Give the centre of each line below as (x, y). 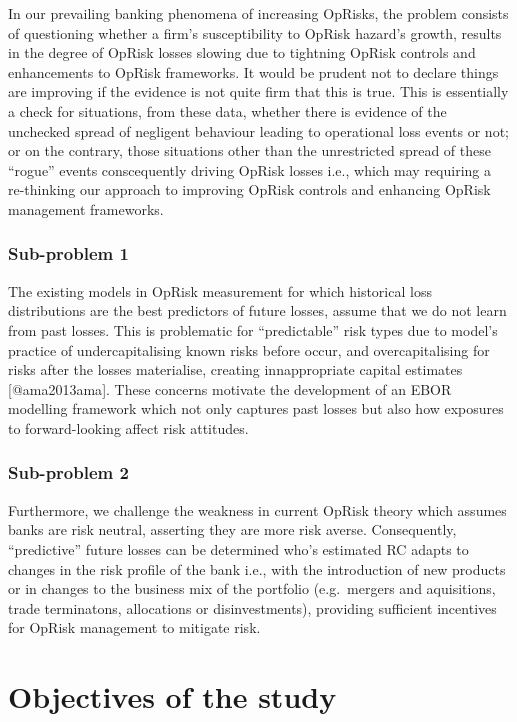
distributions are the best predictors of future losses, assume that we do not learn (257, 310)
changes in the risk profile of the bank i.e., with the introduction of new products (257, 568)
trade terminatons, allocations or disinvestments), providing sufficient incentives (252, 607)
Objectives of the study (172, 696)
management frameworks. (86, 208)
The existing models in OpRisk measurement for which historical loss (220, 290)
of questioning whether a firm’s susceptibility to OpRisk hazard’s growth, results (255, 32)
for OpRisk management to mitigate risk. (134, 627)
